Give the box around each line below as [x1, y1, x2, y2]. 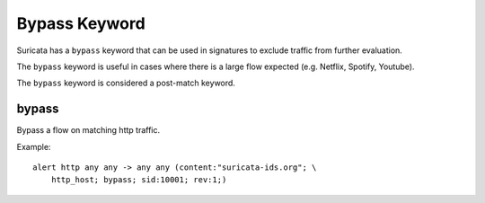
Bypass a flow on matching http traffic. [16, 125, 161, 136]
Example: [16, 141, 51, 152]
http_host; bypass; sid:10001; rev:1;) [50, 175, 227, 185]
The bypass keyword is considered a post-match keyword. [16, 77, 235, 89]
